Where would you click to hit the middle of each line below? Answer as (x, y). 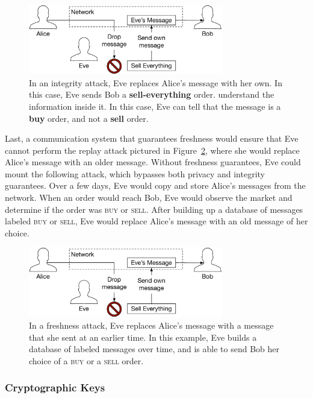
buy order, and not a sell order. (89, 118)
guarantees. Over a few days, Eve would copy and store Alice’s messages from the (155, 185)
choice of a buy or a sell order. (86, 360)
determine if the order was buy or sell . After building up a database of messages (154, 209)
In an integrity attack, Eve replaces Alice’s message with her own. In (156, 82)
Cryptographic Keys (55, 387)
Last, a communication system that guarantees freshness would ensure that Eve (152, 138)
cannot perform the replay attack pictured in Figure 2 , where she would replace (152, 150)
